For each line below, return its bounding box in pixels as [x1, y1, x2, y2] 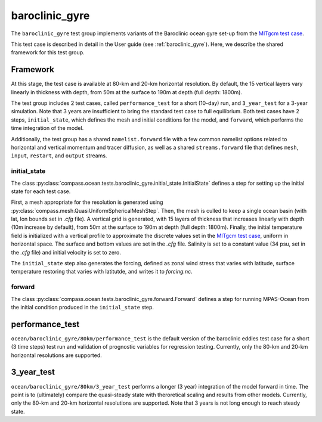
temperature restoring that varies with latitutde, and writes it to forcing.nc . [11, 268, 193, 275]
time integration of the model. [11, 125, 84, 132]
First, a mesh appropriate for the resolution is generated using [11, 198, 163, 206]
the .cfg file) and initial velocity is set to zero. [11, 249, 122, 256]
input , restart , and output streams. [11, 152, 107, 159]
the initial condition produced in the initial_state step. [11, 303, 154, 311]
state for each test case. [11, 188, 71, 195]
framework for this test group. [11, 49, 85, 56]
